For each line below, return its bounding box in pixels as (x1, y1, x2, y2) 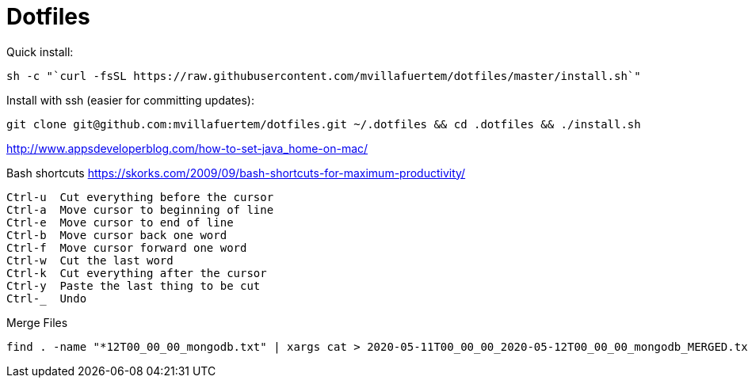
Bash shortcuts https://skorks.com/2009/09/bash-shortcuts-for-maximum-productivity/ (6, 165, 466, 180)
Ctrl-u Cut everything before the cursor (6, 190, 274, 203)
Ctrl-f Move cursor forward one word (6, 241, 247, 254)
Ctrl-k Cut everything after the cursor (6, 266, 267, 279)
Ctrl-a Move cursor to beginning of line (6, 203, 274, 216)
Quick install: (6, 44, 74, 59)
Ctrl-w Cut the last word (6, 253, 174, 267)
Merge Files (6, 315, 68, 329)
